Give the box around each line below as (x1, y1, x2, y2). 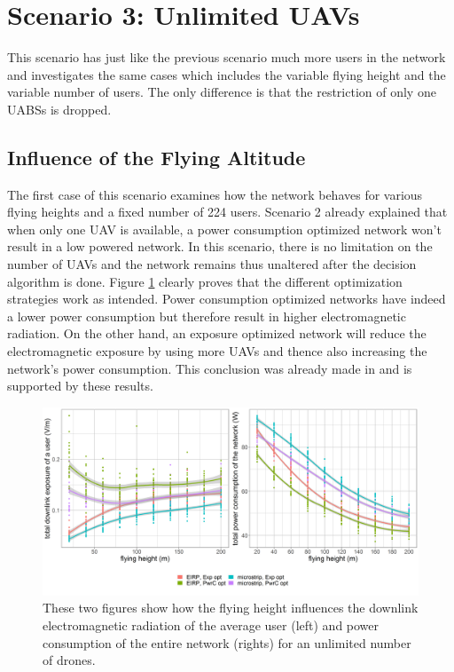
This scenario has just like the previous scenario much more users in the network (7, 48, 446, 67)
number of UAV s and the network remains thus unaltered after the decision (7, 255, 417, 273)
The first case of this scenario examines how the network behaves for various (7, 185, 423, 203)
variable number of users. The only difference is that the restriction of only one (7, 83, 436, 101)
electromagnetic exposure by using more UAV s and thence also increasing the (7, 342, 427, 360)
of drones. (43, 651, 96, 669)
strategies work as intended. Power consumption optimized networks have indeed (7, 289, 446, 308)
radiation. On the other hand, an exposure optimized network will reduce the (7, 324, 427, 343)
